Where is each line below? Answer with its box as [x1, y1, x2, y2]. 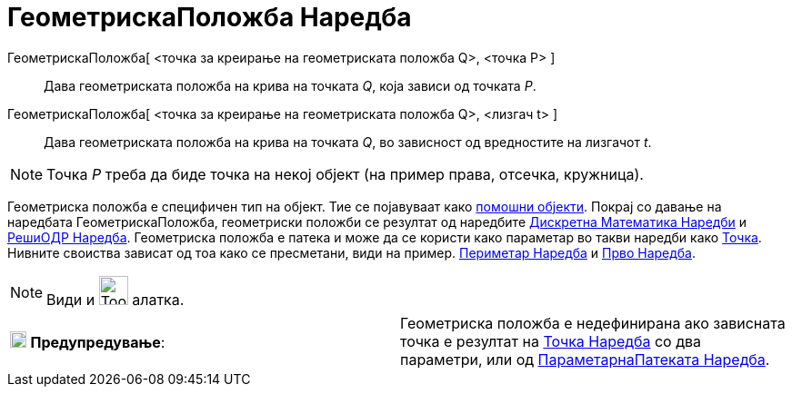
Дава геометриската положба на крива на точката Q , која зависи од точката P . [44, 77, 536, 94]
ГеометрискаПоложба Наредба [7, 2, 412, 33]
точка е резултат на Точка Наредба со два [400, 331, 702, 350]
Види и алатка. [46, 290, 185, 309]
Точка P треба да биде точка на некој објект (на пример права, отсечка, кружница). [46, 164, 644, 183]
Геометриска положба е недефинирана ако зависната [400, 313, 786, 332]
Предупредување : [30, 332, 165, 351]
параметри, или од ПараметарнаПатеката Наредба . [400, 350, 770, 369]
